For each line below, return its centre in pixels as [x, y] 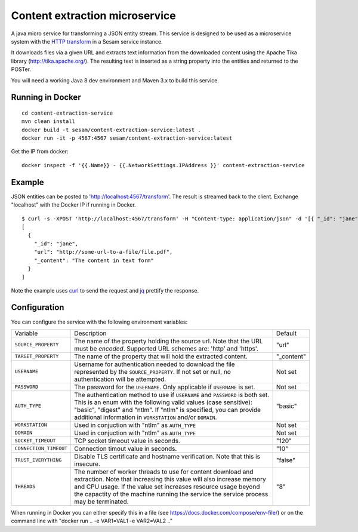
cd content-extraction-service [67, 113]
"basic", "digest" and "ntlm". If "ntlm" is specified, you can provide [168, 410]
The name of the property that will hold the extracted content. [161, 356]
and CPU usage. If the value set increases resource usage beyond [167, 487]
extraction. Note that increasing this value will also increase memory [170, 479]
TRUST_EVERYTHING [38, 460]
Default [286, 333]
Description [90, 333]
